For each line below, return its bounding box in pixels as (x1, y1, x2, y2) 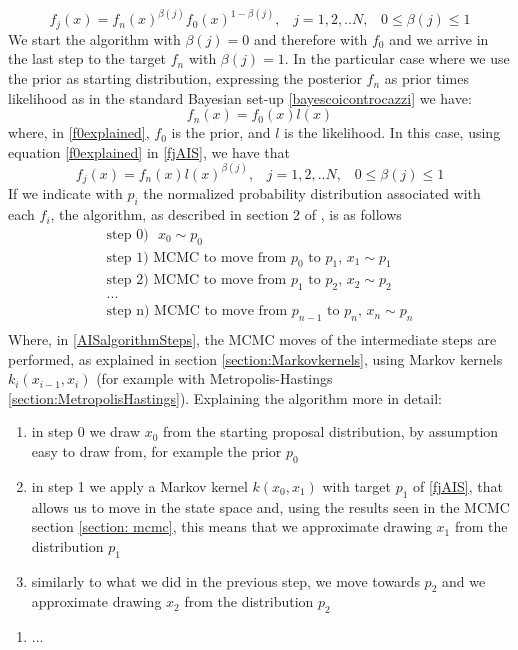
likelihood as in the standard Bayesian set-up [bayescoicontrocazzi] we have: (8, 87, 472, 108)
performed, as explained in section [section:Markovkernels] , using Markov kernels (8, 348, 503, 369)
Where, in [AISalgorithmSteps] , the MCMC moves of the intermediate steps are (8, 329, 497, 350)
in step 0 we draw (31, 421, 141, 442)
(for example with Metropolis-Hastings (96, 368, 333, 389)
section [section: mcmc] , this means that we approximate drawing (31, 516, 432, 537)
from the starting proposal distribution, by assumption (163, 421, 499, 442)
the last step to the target (8, 48, 167, 69)
